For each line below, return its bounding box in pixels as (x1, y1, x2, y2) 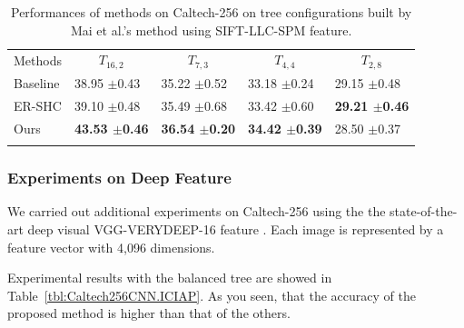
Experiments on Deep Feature (7, 166, 232, 189)
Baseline (14, 74, 60, 93)
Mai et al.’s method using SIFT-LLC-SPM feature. (70, 20, 352, 39)
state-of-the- (390, 202, 458, 221)
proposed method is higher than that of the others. (7, 303, 291, 323)
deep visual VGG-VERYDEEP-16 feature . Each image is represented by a (27, 219, 444, 238)
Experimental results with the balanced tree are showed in (7, 268, 332, 287)
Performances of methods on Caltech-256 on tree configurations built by (11, 3, 412, 21)
